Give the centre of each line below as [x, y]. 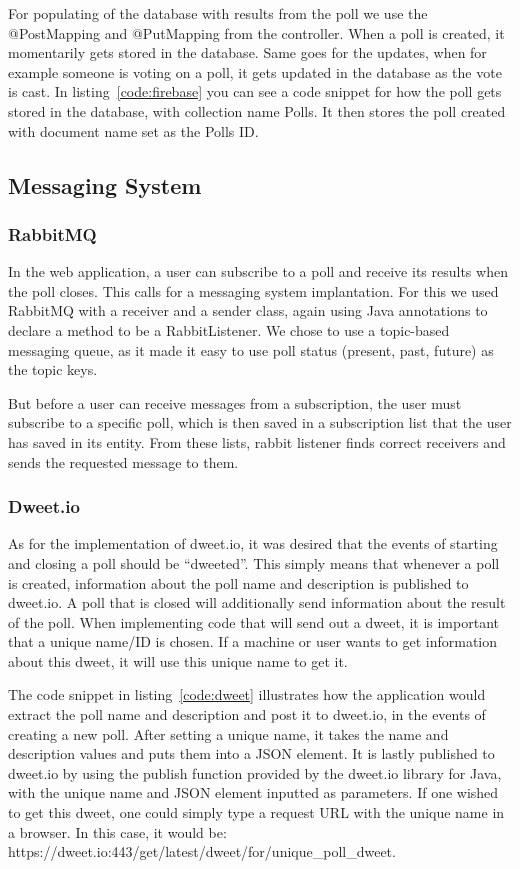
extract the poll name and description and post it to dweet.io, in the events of [247, 714]
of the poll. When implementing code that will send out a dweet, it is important [253, 621]
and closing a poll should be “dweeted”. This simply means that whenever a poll [254, 562]
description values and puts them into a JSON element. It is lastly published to [251, 753]
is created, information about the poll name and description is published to [238, 582]
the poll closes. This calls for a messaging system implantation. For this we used [253, 290]
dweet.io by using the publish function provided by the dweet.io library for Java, [255, 772]
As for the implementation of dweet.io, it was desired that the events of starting [253, 543]
